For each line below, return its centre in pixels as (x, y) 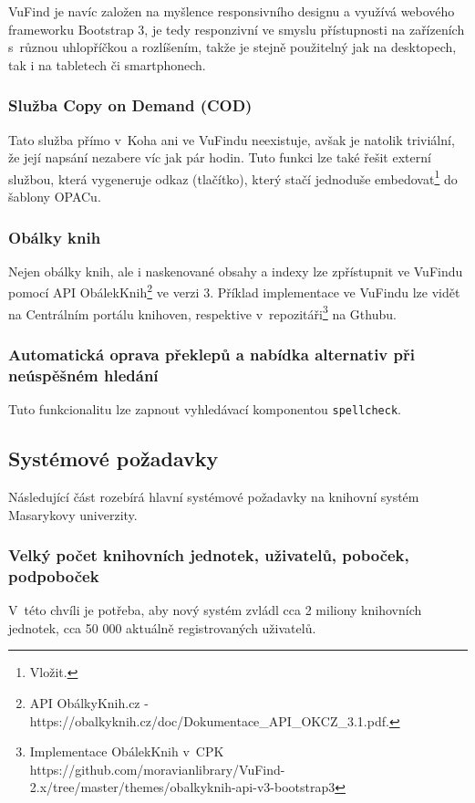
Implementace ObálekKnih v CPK (127, 751)
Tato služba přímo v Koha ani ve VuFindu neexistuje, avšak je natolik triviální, (232, 139)
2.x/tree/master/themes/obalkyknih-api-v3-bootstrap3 (182, 787)
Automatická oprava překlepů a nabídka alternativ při (212, 354)
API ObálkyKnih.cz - (89, 703)
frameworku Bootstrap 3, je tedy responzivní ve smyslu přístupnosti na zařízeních (237, 29)
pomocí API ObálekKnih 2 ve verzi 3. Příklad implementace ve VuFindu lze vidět (234, 291)
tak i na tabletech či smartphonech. (107, 64)
